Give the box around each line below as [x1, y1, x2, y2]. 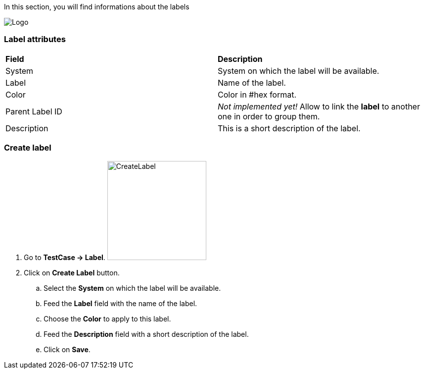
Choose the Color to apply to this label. [44, 314, 171, 323]
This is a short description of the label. [218, 123, 361, 133]
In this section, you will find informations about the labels [4, 2, 189, 11]
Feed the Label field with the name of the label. [44, 299, 197, 308]
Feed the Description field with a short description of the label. [44, 329, 249, 338]
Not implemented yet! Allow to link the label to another [218, 101, 420, 111]
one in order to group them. [218, 111, 320, 121]
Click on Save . [44, 345, 91, 354]
